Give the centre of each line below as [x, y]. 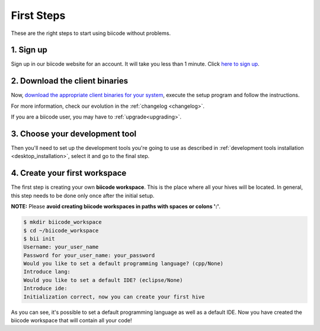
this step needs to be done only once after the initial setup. [83, 195]
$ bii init [39, 239]
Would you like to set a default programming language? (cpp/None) [124, 264]
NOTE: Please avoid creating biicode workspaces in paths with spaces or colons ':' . [116, 207]
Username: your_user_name [61, 247]
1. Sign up [29, 50]
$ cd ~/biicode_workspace [61, 230]
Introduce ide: [45, 288]
